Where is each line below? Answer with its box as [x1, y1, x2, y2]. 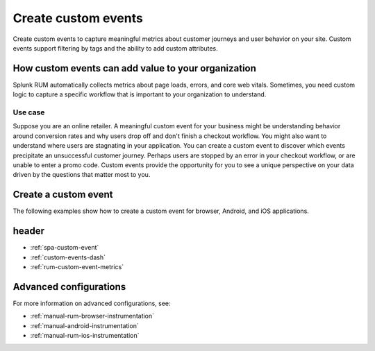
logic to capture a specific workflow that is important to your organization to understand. [12, 90, 267, 99]
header [12, 225, 45, 237]
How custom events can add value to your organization [12, 62, 257, 74]
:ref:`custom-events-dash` [30, 253, 106, 262]
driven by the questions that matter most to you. [12, 171, 151, 179]
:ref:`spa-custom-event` [30, 243, 99, 252]
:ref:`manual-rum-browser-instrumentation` [30, 312, 155, 320]
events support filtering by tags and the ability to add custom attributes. [12, 44, 218, 52]
